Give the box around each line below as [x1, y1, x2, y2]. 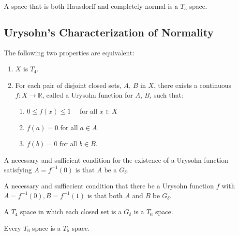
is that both [87, 190, 123, 200]
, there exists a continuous [153, 80, 231, 90]
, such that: [149, 89, 183, 100]
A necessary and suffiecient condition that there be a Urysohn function [4, 181, 214, 191]
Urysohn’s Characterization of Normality [4, 24, 214, 39]
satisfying [4, 164, 32, 174]
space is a [32, 222, 61, 233]
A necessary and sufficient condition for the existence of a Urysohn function [4, 154, 228, 165]
